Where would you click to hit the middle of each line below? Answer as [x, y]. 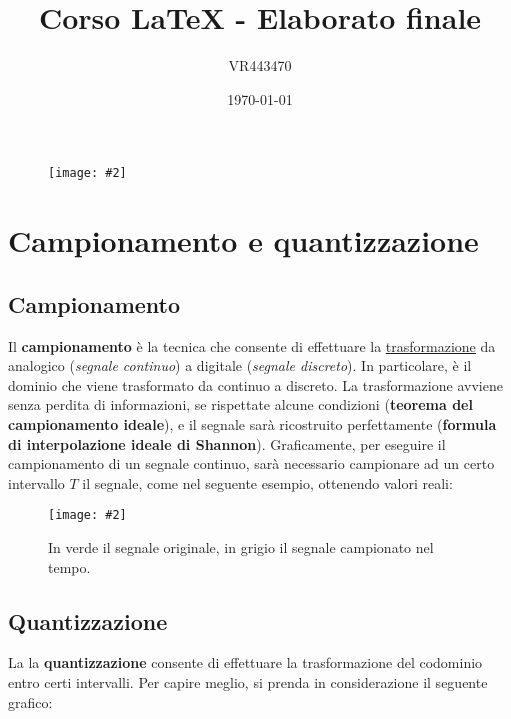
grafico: [30, 701]
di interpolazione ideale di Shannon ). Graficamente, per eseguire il [227, 443]
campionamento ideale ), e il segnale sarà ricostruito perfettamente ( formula [252, 423]
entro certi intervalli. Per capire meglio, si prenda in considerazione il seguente [248, 681]
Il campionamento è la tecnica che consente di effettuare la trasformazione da [252, 345]
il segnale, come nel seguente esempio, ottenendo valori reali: [267, 482]
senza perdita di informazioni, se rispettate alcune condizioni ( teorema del [240, 404]
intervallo [36, 482]
